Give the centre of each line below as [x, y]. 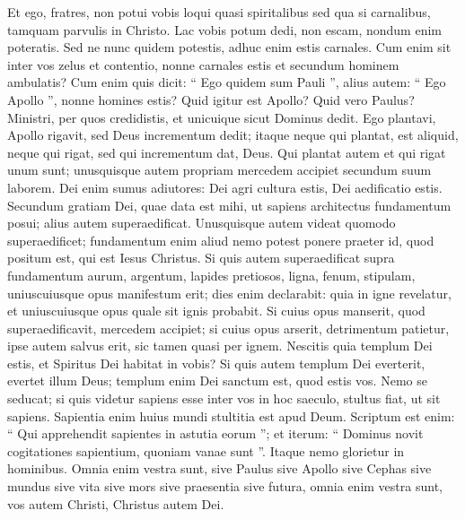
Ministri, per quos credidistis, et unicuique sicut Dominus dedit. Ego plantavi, [222, 117]
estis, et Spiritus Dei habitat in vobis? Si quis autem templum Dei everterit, [216, 363]
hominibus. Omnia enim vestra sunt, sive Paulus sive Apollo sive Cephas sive [219, 468]
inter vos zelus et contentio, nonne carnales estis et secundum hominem [203, 64]
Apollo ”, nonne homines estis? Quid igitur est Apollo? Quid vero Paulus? [211, 99]
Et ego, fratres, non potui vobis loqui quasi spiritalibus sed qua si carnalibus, [219, 12]
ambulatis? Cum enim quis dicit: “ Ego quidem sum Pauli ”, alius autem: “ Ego [227, 82]
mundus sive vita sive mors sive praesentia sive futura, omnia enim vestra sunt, [225, 486]
